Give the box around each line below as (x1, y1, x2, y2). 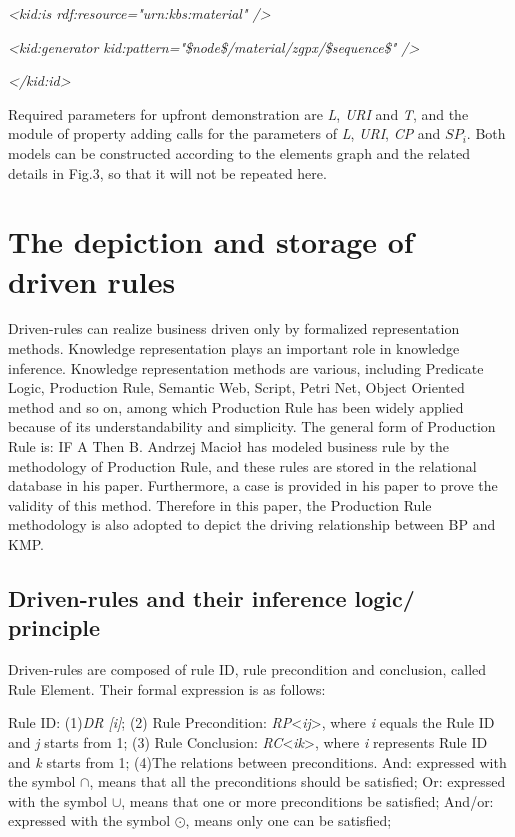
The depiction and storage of (8, 221, 414, 262)
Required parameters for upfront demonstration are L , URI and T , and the (8, 103, 469, 124)
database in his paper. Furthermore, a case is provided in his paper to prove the (8, 475, 498, 496)
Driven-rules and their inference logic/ (8, 582, 415, 613)
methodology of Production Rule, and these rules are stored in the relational (8, 455, 477, 476)
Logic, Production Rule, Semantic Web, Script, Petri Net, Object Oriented (8, 377, 465, 398)
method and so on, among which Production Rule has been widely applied (8, 396, 464, 417)
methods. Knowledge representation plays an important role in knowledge (8, 338, 460, 359)
